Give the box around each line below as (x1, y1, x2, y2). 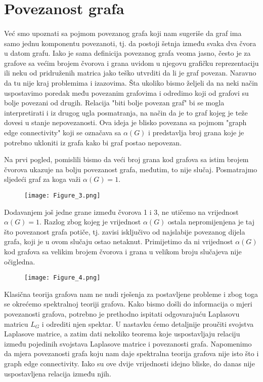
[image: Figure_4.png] (24, 274, 101, 282)
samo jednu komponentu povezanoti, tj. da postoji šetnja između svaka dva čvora (4, 37, 256, 48)
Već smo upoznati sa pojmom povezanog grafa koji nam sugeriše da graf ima (4, 27, 242, 38)
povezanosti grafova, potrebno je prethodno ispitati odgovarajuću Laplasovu (4, 308, 240, 319)
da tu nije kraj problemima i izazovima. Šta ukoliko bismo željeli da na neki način (4, 77, 258, 88)
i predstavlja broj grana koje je (148, 127, 244, 137)
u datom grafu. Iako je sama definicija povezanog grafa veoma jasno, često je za (4, 48, 251, 58)
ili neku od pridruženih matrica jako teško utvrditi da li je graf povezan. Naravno (4, 67, 256, 78)
